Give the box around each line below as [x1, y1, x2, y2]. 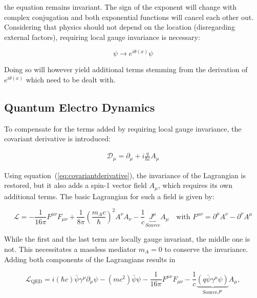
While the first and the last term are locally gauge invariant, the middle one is [4, 233, 250, 244]
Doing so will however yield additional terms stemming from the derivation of [4, 64, 248, 75]
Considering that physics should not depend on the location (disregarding [4, 22, 235, 32]
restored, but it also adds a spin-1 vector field [4, 180, 147, 190]
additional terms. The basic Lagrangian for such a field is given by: [4, 190, 215, 201]
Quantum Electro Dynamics [4, 99, 155, 115]
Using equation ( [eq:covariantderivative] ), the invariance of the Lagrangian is [4, 169, 246, 180]
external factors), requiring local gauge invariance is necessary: [4, 31, 200, 42]
